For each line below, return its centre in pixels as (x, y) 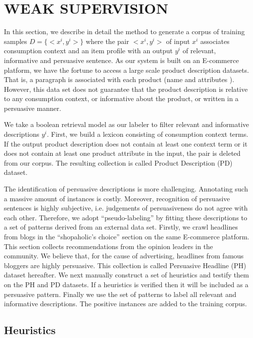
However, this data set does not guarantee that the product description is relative (126, 89)
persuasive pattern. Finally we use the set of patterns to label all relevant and (120, 294)
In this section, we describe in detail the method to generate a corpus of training (124, 32)
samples (16, 41)
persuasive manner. (33, 108)
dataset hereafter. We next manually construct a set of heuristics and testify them (126, 275)
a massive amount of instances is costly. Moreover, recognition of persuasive (117, 198)
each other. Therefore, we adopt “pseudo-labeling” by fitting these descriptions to (126, 217)
